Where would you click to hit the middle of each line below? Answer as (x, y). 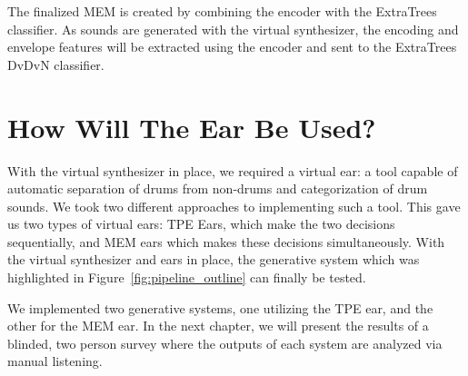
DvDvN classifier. (56, 64)
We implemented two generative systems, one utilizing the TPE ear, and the (220, 307)
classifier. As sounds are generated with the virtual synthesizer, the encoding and (233, 29)
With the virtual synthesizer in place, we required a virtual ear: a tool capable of (233, 170)
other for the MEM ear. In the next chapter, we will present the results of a (218, 326)
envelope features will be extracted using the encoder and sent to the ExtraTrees (232, 47)
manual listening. (55, 361)
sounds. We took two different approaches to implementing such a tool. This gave (234, 206)
